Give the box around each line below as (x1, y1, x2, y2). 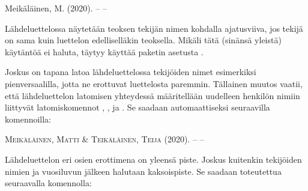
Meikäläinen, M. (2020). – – (5, 2, 107, 14)
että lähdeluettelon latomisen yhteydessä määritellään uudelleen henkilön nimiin (5, 89, 300, 102)
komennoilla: (5, 112, 52, 125)
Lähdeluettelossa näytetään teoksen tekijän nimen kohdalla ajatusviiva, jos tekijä (5, 22, 303, 34)
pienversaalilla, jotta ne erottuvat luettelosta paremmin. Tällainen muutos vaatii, (5, 77, 303, 89)
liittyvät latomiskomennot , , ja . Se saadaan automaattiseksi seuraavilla (5, 101, 270, 114)
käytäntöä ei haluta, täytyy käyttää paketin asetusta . (5, 45, 204, 58)
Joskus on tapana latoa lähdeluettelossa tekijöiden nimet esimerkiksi (5, 65, 256, 78)
